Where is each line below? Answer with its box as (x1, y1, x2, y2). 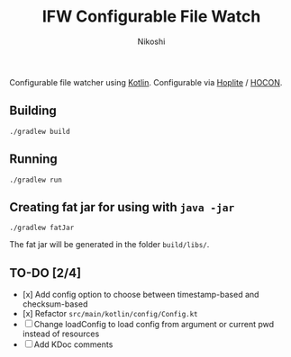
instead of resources (22, 328, 100, 339)
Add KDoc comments (33, 339, 114, 350)
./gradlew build (9, 127, 70, 136)
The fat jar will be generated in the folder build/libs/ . (9, 239, 210, 250)
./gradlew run (9, 175, 63, 184)
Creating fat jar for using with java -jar (9, 200, 235, 215)
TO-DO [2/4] (9, 265, 82, 281)
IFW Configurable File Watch (41, 6, 261, 27)
